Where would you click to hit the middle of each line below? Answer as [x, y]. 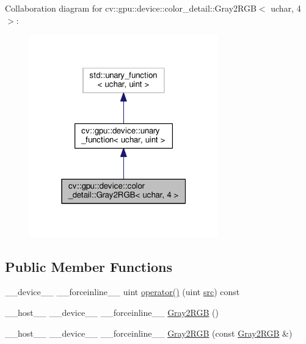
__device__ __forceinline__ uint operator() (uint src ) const [122, 292]
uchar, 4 [286, 8]
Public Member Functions [89, 266]
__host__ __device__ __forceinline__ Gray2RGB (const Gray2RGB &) [149, 333]
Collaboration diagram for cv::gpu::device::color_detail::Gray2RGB [131, 8]
